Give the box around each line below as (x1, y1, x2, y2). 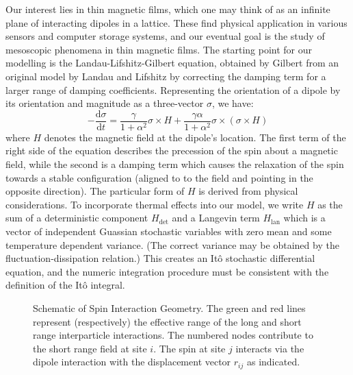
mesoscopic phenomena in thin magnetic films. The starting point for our (5, 42, 313, 56)
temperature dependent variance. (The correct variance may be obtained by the (5, 237, 339, 252)
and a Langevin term (172, 210, 260, 225)
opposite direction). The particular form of (5, 184, 185, 198)
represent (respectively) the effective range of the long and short (33, 314, 302, 328)
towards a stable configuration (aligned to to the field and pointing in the (5, 170, 313, 184)
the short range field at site (33, 341, 147, 355)
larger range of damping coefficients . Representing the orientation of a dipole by (5, 82, 341, 97)
